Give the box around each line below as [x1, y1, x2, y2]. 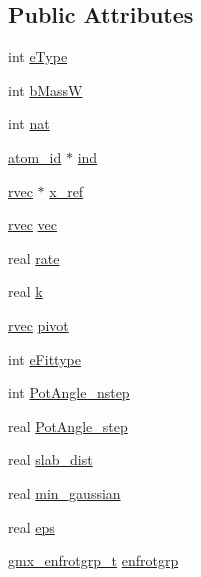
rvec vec [8, 214, 58, 235]
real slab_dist [8, 449, 93, 470]
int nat [8, 113, 50, 134]
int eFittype [8, 348, 81, 369]
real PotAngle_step [8, 415, 128, 436]
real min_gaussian [8, 482, 121, 503]
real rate [8, 247, 60, 268]
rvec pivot [8, 314, 69, 335]
